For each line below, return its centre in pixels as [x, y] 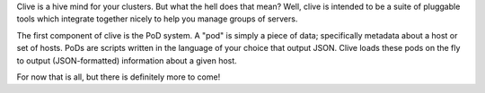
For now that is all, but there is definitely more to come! [119, 77]
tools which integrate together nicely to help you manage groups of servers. [157, 19]
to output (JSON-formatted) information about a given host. [127, 60]
